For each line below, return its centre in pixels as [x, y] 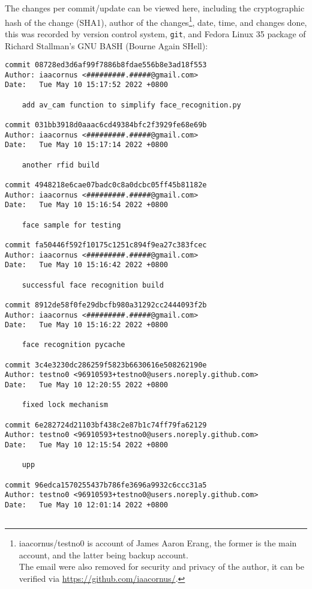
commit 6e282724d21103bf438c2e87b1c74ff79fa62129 [106, 425]
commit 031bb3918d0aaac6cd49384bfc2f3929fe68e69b [106, 125]
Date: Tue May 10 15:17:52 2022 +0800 [87, 85]
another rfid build [61, 165]
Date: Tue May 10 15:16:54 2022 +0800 [87, 205]
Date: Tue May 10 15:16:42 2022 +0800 [87, 265]
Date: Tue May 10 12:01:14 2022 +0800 [87, 505]
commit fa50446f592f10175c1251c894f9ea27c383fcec [106, 245]
